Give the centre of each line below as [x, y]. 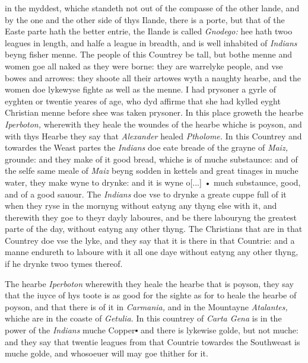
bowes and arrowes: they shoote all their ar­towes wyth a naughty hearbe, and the [153, 77]
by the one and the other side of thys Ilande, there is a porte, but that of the [145, 19]
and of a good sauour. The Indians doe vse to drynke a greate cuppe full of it [146, 194]
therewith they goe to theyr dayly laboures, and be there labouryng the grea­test [151, 217]
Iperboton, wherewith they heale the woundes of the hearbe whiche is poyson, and [153, 124]
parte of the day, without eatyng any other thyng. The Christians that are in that [154, 229]
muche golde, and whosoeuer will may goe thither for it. [107, 353]
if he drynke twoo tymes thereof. [64, 264]
